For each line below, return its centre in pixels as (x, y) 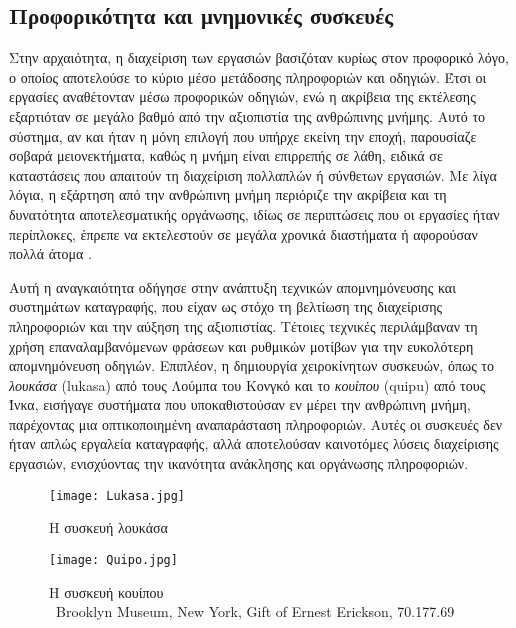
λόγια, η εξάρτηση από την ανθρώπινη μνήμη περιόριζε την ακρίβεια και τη (228, 194)
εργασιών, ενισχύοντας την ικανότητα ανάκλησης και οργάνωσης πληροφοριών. (239, 463)
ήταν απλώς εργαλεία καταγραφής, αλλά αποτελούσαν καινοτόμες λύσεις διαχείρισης (254, 443)
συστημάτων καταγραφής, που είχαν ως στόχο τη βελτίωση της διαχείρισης (225, 306)
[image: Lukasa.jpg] (117, 495)
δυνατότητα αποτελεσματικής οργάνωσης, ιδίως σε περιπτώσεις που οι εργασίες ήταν (254, 213)
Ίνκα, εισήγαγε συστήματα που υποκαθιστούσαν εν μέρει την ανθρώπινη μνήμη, (240, 404)
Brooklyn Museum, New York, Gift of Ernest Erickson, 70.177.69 (255, 611)
